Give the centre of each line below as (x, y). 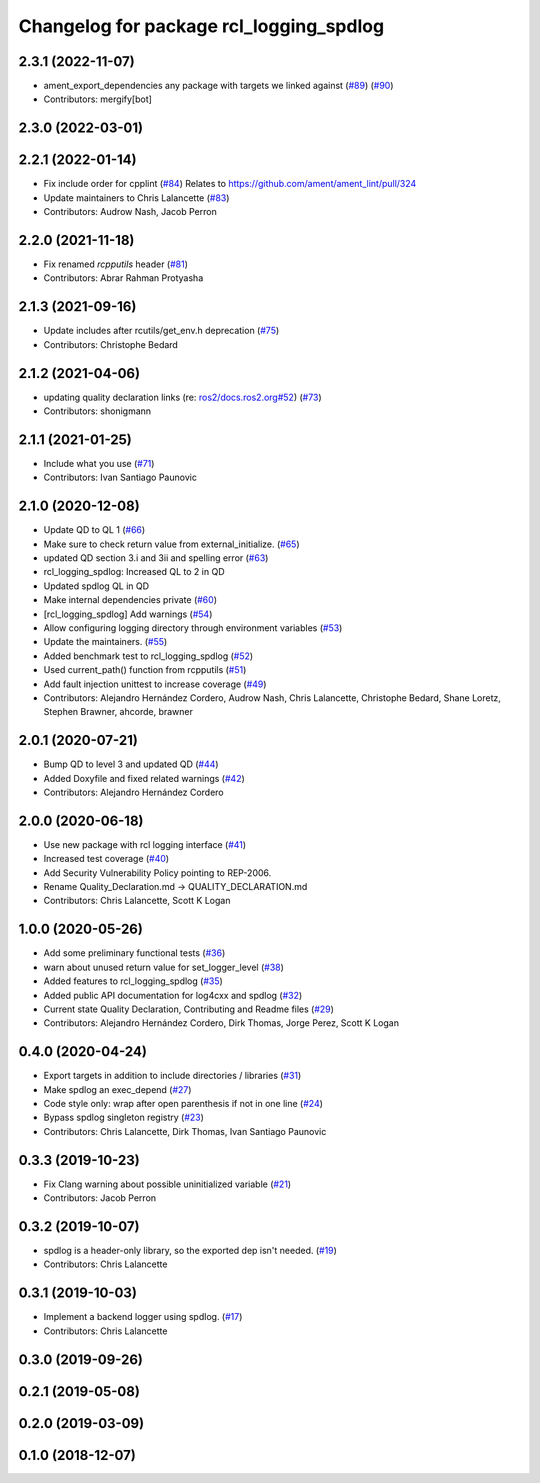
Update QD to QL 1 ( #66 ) (94, 530)
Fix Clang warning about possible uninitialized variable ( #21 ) (167, 1184)
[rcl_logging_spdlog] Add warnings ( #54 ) (128, 614)
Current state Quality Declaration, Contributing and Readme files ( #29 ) (189, 1009)
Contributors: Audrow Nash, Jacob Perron (130, 212)
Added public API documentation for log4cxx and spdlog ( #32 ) (173, 995)
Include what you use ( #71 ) (99, 463)
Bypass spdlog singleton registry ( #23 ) (124, 1117)
